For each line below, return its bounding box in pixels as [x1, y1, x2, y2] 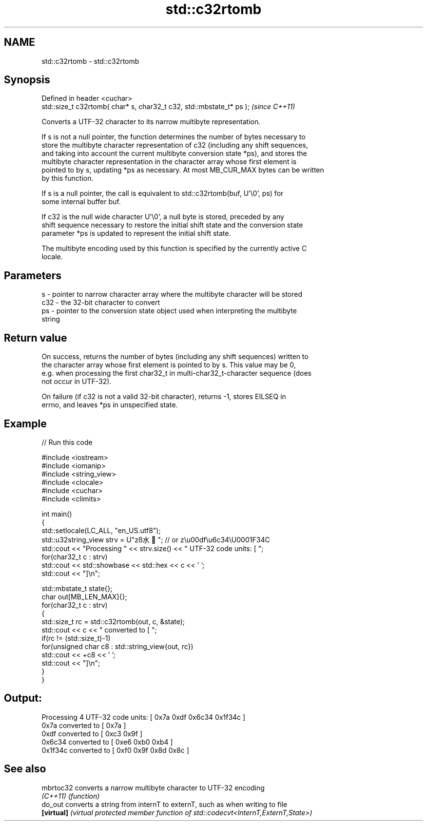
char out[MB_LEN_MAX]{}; [41, 592, 127, 601]
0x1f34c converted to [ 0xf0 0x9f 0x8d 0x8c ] [41, 746, 189, 754]
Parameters [4, 269, 61, 282]
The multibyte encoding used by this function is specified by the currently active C [41, 244, 307, 253]
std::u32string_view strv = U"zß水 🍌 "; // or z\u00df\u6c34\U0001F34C [41, 535, 270, 544]
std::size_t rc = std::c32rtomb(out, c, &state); [41, 617, 185, 626]
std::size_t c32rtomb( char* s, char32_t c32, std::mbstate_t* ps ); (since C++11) [41, 102, 295, 111]
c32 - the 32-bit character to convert [41, 298, 160, 307]
